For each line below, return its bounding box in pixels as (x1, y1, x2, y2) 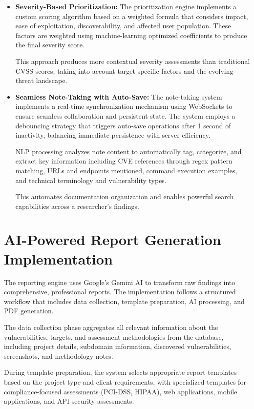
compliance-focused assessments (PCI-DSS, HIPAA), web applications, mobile (4, 386, 237, 396)
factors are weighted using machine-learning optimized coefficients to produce (15, 30, 247, 40)
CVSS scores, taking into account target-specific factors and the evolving (15, 65, 233, 76)
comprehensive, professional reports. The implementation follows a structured (4, 286, 236, 297)
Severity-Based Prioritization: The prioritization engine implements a (15, 1, 237, 11)
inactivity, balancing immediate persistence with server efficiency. (15, 130, 211, 140)
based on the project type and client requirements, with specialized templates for (4, 376, 246, 387)
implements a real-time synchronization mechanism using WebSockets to (15, 101, 233, 111)
